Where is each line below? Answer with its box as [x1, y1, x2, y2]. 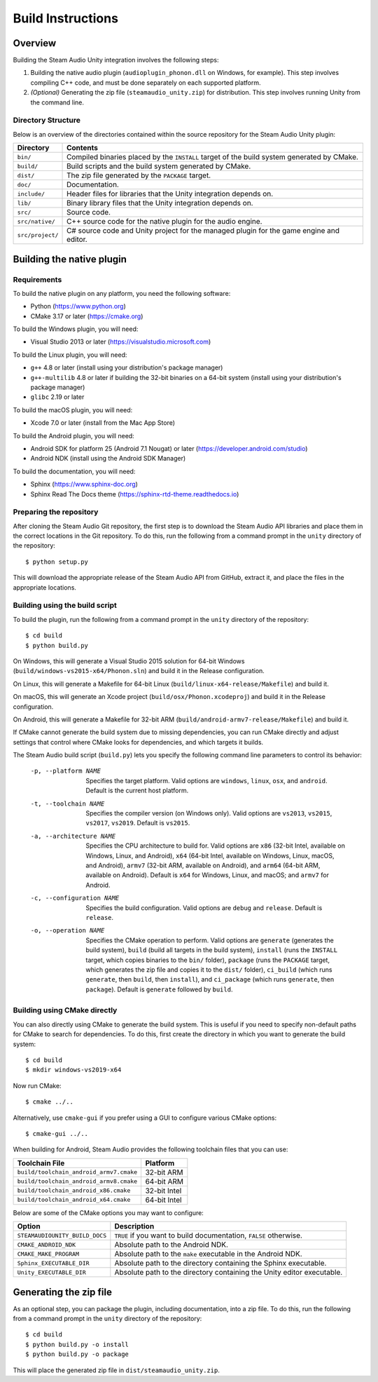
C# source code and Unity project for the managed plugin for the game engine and [66, 226, 339, 236]
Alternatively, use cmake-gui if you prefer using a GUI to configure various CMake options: [13, 1113, 277, 1122]
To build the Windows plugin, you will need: [13, 325, 139, 333]
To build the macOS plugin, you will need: [13, 405, 133, 414]
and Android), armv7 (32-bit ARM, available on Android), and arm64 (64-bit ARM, [85, 861, 321, 869]
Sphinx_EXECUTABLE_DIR [17, 1259, 90, 1267]
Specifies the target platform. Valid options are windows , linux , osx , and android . [85, 776, 328, 785]
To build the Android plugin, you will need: [13, 431, 134, 440]
